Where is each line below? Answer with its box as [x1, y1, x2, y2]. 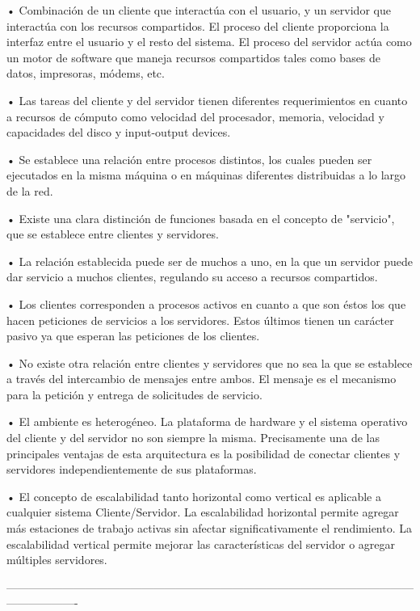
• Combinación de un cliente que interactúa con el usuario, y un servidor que [6, 2, 391, 18]
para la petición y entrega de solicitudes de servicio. [6, 386, 262, 402]
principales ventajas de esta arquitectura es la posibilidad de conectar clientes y [6, 445, 401, 461]
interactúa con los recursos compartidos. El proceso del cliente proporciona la [6, 17, 389, 34]
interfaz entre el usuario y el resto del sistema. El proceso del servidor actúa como [6, 33, 412, 50]
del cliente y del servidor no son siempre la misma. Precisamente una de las [6, 429, 380, 446]
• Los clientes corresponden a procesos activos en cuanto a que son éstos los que [6, 295, 406, 312]
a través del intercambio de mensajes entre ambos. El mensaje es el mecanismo [6, 370, 397, 387]
